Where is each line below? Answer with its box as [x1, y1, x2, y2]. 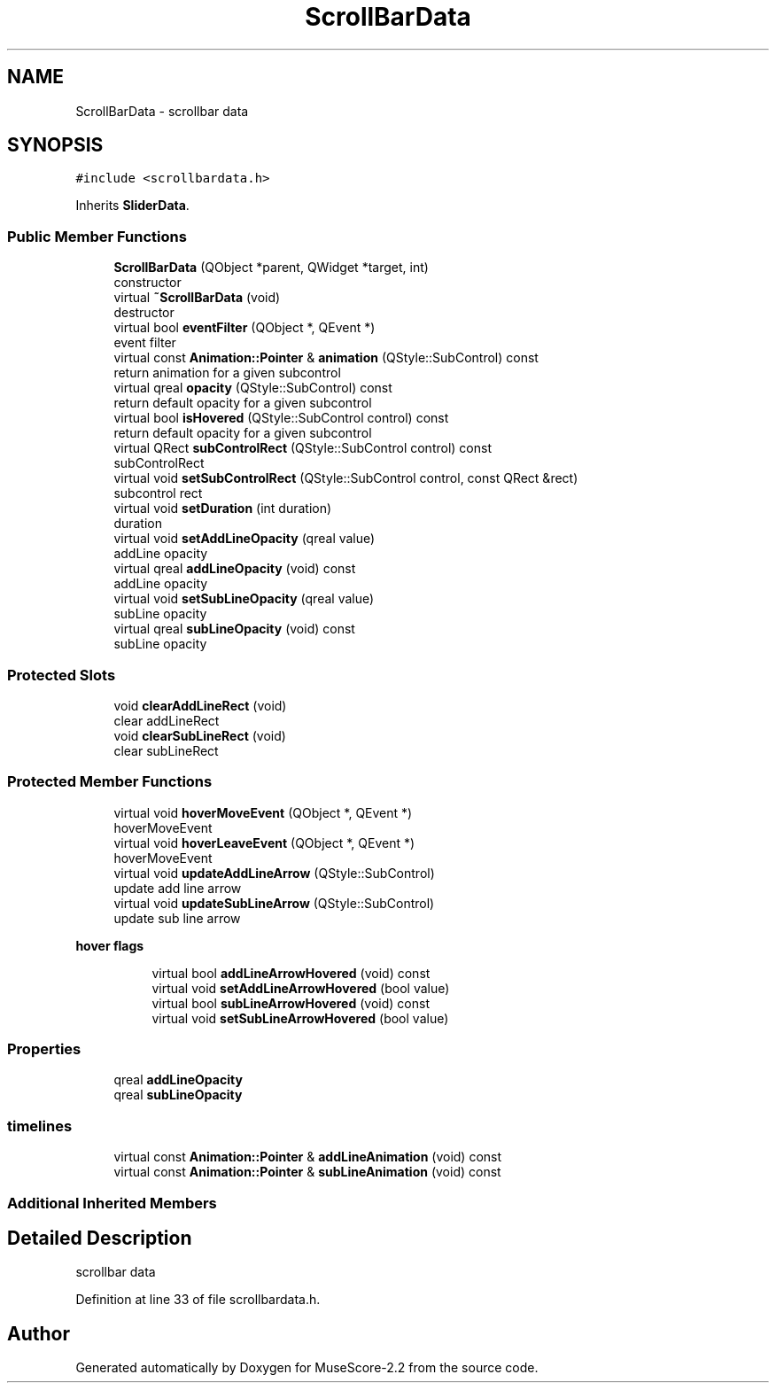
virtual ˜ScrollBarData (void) [113, 290, 281, 306]
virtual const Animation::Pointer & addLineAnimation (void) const [113, 1149, 502, 1165]
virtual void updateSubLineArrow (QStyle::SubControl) [113, 895, 435, 911]
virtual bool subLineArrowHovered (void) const [151, 995, 430, 1011]
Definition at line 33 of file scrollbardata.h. [75, 1292, 321, 1308]
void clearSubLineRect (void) [113, 727, 286, 743]
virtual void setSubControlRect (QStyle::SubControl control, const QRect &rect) [113, 470, 578, 486]
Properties [7, 1040, 81, 1059]
